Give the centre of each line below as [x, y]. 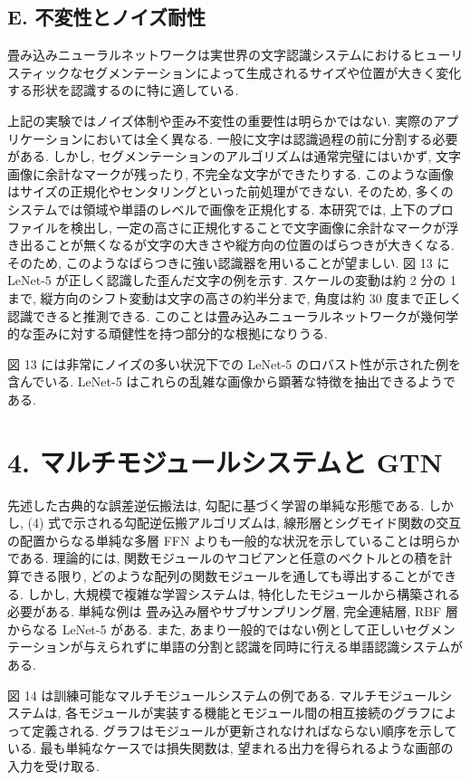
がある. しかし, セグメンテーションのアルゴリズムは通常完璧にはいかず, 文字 [234, 156]
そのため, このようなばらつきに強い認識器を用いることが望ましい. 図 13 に [229, 262]
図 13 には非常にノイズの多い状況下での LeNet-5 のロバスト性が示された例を [235, 363]
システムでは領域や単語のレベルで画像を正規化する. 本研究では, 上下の [218, 209]
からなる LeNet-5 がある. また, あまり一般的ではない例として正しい [206, 629]
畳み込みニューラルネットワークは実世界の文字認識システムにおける [210, 55]
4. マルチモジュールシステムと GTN [225, 461]
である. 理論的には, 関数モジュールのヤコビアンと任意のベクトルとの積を [224, 558]
